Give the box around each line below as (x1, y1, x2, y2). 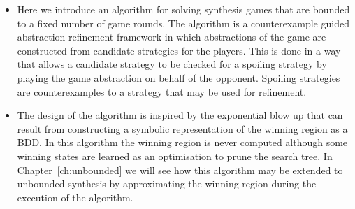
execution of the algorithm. (17, 189, 133, 204)
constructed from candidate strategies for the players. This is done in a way (17, 43, 341, 57)
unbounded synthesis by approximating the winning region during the (17, 176, 317, 191)
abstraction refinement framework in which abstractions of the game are (17, 29, 326, 44)
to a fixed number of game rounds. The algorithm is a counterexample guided (17, 15, 349, 30)
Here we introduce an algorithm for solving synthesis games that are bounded (17, 2, 350, 16)
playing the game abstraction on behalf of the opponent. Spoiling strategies (17, 70, 340, 85)
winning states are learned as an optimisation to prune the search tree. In (17, 148, 333, 163)
